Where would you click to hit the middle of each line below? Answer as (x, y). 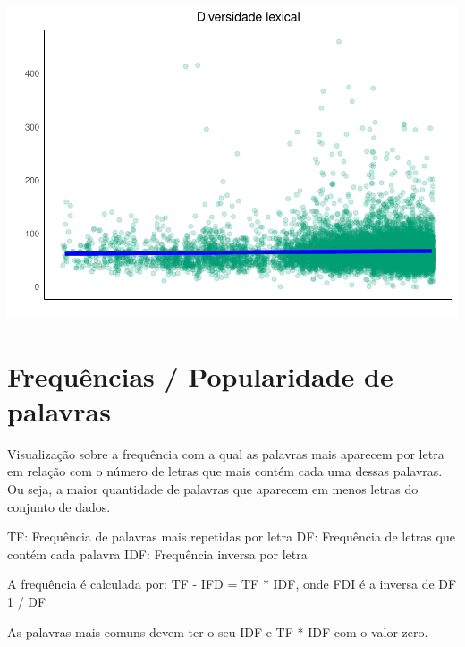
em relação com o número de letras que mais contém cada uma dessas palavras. (225, 471)
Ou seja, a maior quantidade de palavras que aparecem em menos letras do (213, 489)
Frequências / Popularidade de (200, 375)
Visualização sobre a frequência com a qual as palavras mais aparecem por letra (226, 453)
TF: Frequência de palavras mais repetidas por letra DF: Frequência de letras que (231, 536)
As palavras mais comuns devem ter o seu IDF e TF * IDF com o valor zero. (218, 631)
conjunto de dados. (59, 506)
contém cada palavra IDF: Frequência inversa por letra (157, 553)
